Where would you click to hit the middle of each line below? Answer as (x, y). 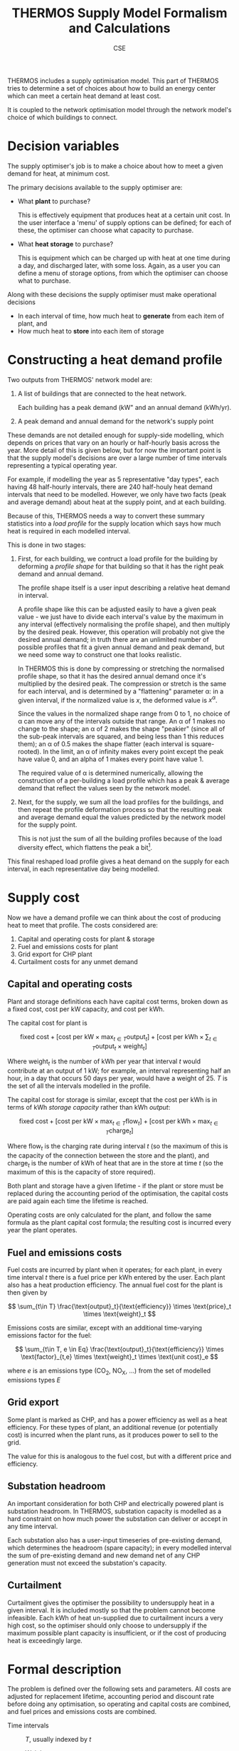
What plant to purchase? (54, 201)
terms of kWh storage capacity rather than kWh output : (89, 1108)
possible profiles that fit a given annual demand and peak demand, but (121, 647)
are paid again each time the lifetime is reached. (78, 1201)
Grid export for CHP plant (55, 954)
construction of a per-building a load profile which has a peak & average (123, 781)
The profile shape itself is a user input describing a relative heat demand (124, 588)
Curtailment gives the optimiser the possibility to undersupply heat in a (111, 1602)
